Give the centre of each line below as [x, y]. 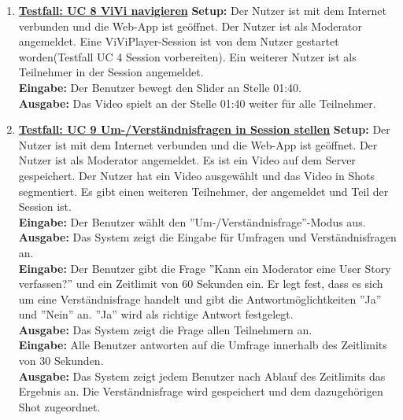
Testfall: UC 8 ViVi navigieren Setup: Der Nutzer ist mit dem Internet [202, 10]
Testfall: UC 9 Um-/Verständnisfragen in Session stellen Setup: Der [204, 129]
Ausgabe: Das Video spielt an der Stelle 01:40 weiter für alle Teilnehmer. [197, 103]
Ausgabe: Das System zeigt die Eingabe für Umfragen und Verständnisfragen [207, 237]
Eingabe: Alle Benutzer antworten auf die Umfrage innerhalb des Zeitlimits [203, 345]
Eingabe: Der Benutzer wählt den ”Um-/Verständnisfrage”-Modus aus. [192, 221]
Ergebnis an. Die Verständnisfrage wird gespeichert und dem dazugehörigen [201, 391]
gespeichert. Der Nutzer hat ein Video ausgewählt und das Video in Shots [196, 175]
